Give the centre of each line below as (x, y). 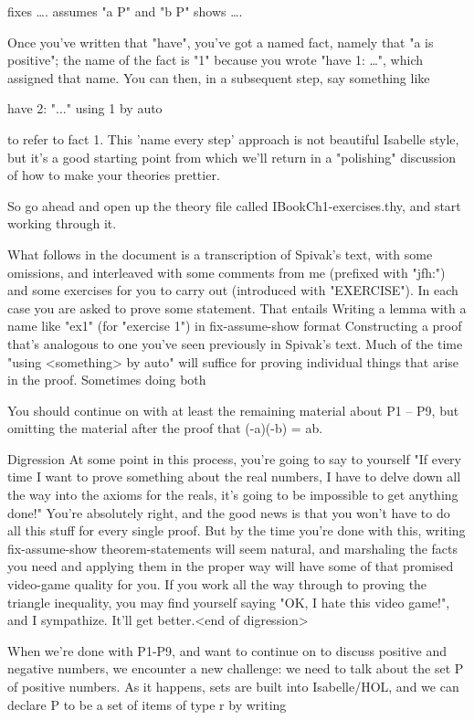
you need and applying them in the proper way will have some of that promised (231, 566)
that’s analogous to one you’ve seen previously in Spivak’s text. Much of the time (235, 343)
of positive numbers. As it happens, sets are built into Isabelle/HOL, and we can (233, 686)
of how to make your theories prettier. (114, 175)
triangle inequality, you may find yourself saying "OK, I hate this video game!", (229, 602)
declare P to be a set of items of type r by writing (147, 704)
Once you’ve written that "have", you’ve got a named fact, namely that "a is (221, 42)
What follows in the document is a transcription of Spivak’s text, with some (220, 254)
